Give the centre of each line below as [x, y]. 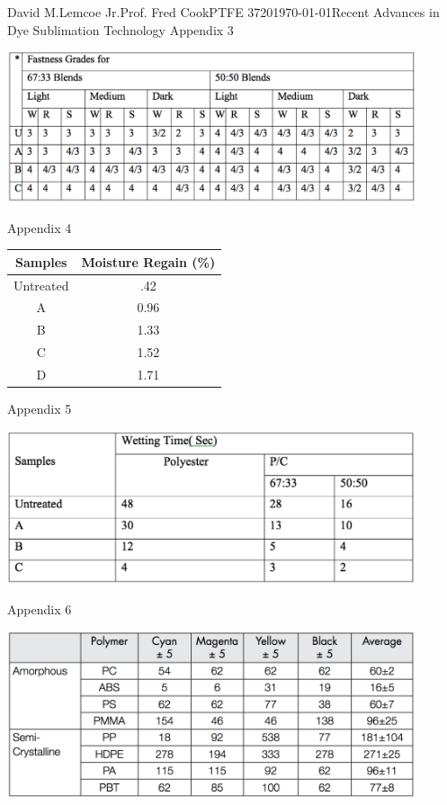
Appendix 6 [40, 608]
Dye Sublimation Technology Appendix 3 [121, 29]
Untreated [41, 285]
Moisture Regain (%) [148, 261]
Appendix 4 [40, 227]
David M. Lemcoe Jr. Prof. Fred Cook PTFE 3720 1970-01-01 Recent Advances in [223, 12]
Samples [41, 261]
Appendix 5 [40, 409]
